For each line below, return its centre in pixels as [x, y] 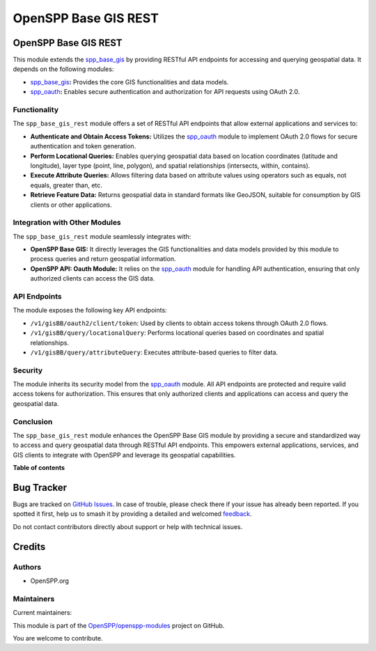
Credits [29, 547]
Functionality [36, 110]
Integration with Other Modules [67, 223]
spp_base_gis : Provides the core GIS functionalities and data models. [130, 82]
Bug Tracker [40, 487]
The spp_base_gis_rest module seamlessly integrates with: [102, 236]
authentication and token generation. [83, 146]
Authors [27, 567]
